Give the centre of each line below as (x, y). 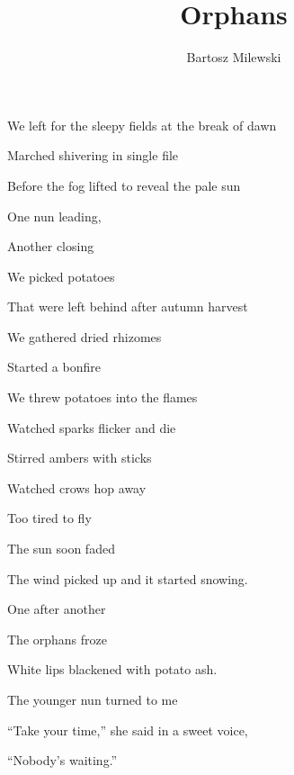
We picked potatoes (61, 276)
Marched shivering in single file (93, 155)
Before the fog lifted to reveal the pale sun (124, 185)
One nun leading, (54, 216)
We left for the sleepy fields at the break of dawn (142, 125)
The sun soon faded (61, 549)
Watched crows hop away (77, 487)
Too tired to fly (49, 518)
